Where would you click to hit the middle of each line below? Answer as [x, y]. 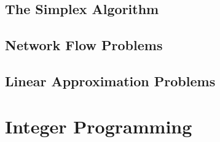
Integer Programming [99, 126]
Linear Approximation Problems [110, 80]
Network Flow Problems [84, 45]
